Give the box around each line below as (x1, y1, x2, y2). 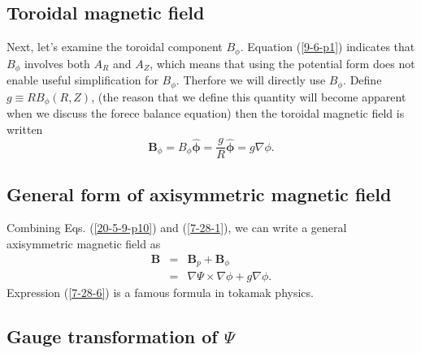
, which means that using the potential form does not (150, 54, 415, 71)
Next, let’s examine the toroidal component (7, 38, 223, 55)
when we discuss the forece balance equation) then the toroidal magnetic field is (7, 105, 405, 122)
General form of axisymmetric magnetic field (7, 181, 392, 206)
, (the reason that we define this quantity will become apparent (91, 88, 406, 105)
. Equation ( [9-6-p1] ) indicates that (240, 38, 415, 55)
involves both (24, 54, 90, 71)
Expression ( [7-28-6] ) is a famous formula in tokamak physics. (7, 284, 314, 301)
